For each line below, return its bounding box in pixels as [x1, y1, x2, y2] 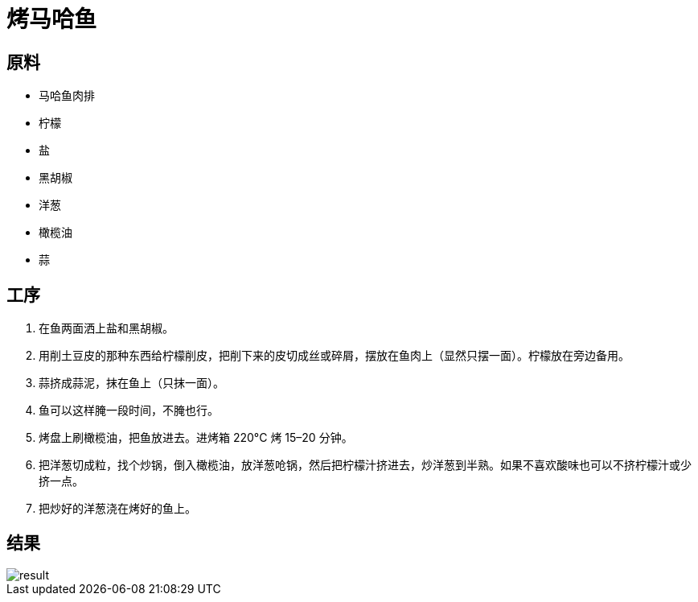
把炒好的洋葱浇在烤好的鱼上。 [39, 501, 196, 516]
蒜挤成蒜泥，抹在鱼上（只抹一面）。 [39, 376, 224, 390]
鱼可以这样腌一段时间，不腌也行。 [39, 403, 219, 418]
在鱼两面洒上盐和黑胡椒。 [39, 321, 174, 336]
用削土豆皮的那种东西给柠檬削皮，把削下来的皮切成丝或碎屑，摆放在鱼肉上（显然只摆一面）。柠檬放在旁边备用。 [39, 348, 630, 363]
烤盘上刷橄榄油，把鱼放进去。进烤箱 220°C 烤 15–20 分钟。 [39, 431, 353, 445]
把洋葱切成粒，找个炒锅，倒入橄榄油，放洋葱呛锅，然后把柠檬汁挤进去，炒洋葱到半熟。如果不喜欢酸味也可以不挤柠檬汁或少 [39, 458, 692, 472]
